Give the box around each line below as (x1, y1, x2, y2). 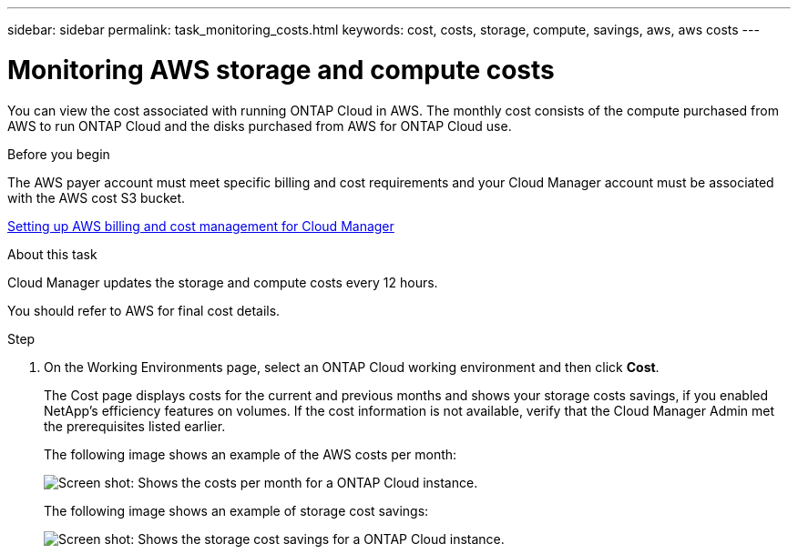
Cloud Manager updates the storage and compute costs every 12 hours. (7, 274, 438, 290)
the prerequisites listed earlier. (44, 418, 226, 434)
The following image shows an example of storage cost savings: (44, 502, 429, 519)
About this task (7, 246, 97, 262)
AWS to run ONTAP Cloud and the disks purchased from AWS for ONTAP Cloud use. (7, 117, 512, 134)
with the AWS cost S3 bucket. (7, 189, 186, 206)
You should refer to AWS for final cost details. (7, 302, 281, 318)
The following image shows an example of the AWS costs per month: (44, 446, 457, 462)
